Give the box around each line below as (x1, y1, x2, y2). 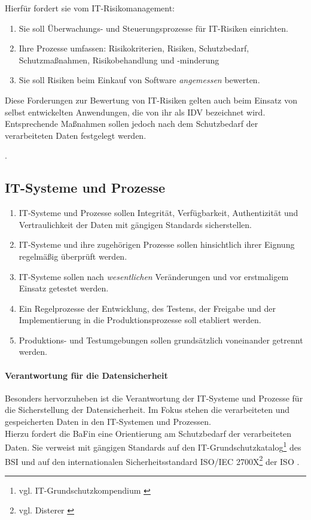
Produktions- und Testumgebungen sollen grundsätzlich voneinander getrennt (19, 333, 303, 346)
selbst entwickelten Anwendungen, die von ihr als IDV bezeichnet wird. (5, 105, 266, 118)
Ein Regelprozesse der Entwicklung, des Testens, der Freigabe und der (19, 302, 276, 314)
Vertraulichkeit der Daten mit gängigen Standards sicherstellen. (19, 218, 252, 230)
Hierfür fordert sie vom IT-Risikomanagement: (5, 2, 175, 14)
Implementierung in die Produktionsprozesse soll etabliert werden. (19, 314, 261, 326)
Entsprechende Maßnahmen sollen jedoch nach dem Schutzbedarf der (5, 117, 258, 130)
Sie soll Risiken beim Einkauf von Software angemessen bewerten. (19, 74, 260, 86)
